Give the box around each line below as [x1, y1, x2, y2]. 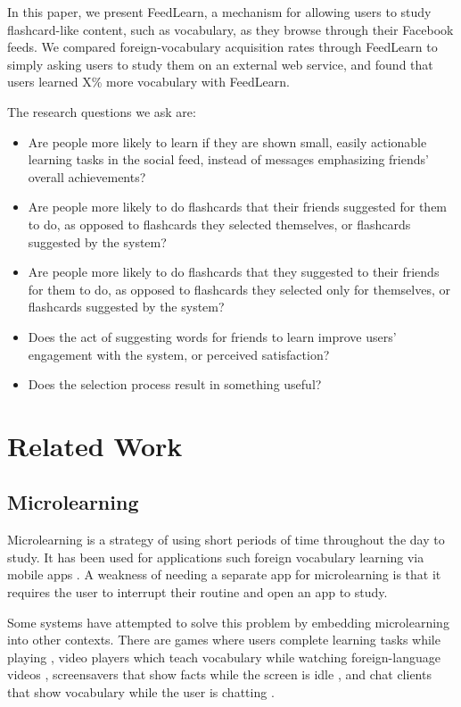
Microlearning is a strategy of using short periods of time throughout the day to [7, 530, 445, 549]
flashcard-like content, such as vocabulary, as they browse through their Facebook [7, 20, 454, 38]
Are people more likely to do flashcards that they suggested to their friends [28, 262, 440, 281]
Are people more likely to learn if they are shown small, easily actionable [28, 132, 427, 151]
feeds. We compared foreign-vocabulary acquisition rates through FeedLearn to [7, 37, 438, 56]
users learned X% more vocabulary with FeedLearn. [7, 72, 290, 91]
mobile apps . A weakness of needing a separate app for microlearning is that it [7, 565, 441, 584]
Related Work [7, 427, 183, 463]
